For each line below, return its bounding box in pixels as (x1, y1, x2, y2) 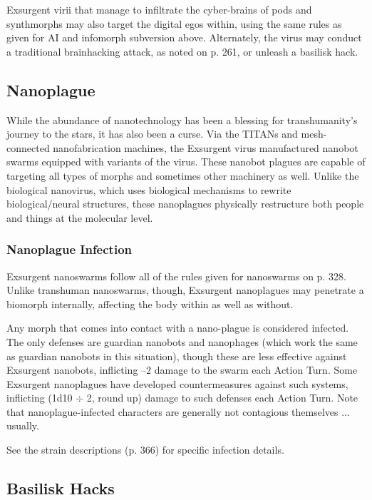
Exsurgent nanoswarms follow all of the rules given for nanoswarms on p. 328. (6, 268, 346, 283)
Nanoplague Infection (6, 240, 132, 258)
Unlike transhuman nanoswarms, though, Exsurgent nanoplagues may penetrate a (6, 282, 364, 297)
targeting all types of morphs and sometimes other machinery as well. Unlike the (6, 168, 359, 183)
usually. (6, 418, 39, 433)
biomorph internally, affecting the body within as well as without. (6, 296, 294, 311)
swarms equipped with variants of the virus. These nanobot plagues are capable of (6, 154, 366, 169)
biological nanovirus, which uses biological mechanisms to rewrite (6, 182, 291, 197)
